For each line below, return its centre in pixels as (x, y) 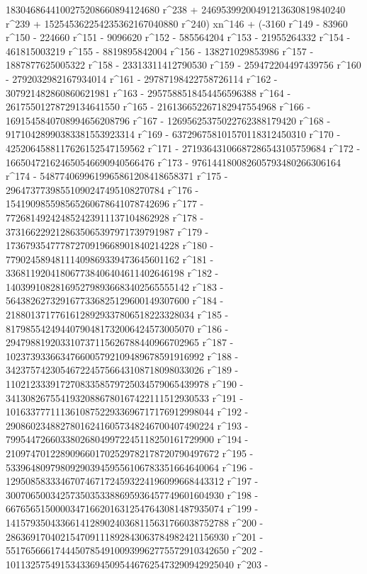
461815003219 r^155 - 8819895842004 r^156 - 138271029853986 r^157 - (160, 51)
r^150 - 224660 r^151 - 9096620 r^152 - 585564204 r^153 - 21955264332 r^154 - (178, 37)
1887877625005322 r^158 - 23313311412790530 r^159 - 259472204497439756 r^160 (183, 65)
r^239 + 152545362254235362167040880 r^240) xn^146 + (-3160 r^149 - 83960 (177, 23)
